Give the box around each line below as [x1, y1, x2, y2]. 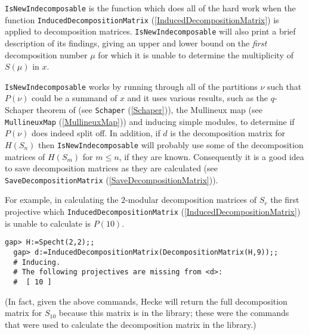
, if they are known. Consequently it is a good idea [119, 150, 304, 162]
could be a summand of [32, 92, 118, 104]
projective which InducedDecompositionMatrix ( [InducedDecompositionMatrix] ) [5, 205, 301, 217]
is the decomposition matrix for [170, 127, 286, 139]
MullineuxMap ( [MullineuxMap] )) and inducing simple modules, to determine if [5, 115, 295, 127]
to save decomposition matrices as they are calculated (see [5, 162, 218, 174]
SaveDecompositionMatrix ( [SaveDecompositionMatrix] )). [5, 173, 218, 186]
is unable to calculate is [5, 217, 91, 229]
